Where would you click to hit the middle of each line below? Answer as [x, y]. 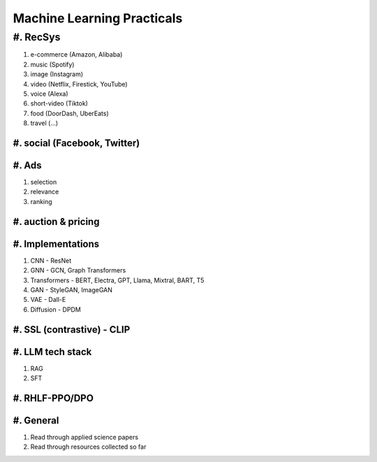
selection [44, 182]
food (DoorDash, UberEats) [70, 113]
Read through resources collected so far [88, 447]
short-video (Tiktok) [59, 103]
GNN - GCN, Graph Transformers [78, 270]
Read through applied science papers [84, 437]
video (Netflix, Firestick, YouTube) [79, 84]
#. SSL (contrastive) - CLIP [72, 330]
